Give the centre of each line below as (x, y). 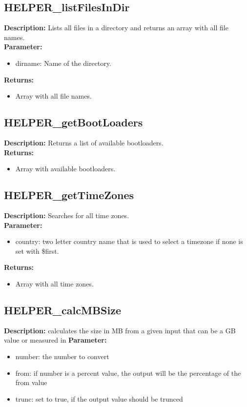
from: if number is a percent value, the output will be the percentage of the (128, 373)
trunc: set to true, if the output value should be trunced (99, 398)
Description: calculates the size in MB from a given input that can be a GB (120, 330)
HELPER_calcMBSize (62, 310)
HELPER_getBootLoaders (73, 122)
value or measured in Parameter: (55, 340)
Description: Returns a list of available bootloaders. (84, 142)
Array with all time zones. (54, 283)
